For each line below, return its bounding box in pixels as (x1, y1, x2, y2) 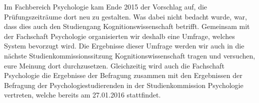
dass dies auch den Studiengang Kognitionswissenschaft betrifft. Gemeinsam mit (4, 21, 250, 31)
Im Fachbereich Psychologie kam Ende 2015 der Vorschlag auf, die (4, 1, 207, 11)
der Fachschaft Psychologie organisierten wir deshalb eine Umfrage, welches (4, 30, 235, 41)
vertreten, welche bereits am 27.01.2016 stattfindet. (4, 89, 161, 100)
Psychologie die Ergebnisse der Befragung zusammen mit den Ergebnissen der (4, 70, 242, 80)
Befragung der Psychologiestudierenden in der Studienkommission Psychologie (4, 79, 243, 90)
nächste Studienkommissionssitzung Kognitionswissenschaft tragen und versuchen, (4, 50, 255, 60)
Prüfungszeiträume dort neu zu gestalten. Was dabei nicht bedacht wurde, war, (4, 11, 247, 21)
